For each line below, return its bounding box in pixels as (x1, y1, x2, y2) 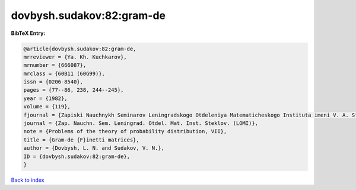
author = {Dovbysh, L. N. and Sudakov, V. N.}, (23, 145, 164, 152)
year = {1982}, (23, 95, 68, 102)
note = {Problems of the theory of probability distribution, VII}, (23, 128, 227, 135)
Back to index (11, 176, 44, 183)
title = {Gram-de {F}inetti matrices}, (23, 136, 139, 143)
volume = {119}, (23, 104, 71, 110)
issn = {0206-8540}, (23, 79, 83, 85)
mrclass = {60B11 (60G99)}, (23, 70, 105, 77)
